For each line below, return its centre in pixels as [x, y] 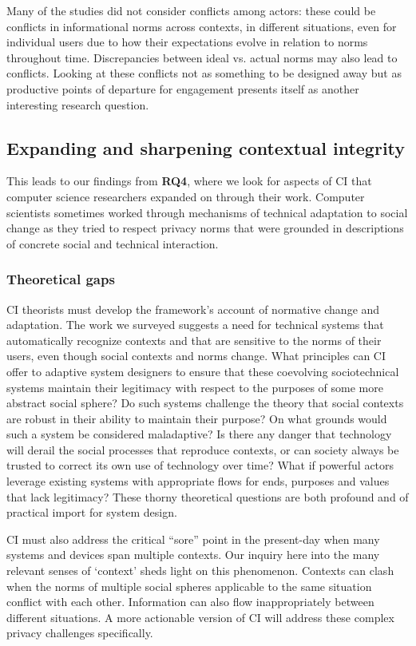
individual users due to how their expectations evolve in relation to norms [187, 42]
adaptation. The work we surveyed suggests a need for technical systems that [195, 325]
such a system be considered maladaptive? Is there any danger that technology [199, 434]
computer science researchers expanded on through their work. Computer [186, 196]
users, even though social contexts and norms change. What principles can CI [196, 356]
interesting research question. [78, 104]
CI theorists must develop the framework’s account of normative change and [193, 309]
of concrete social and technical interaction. [113, 243]
